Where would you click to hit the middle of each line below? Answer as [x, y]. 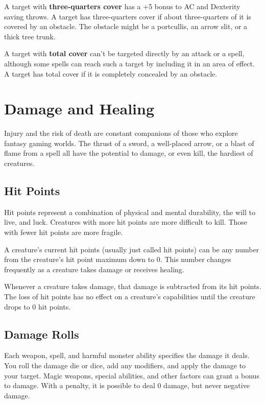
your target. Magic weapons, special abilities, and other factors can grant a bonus [132, 375]
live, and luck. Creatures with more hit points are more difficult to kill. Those [126, 222]
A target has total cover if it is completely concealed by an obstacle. [111, 73]
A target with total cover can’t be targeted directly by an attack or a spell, [124, 53]
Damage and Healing [79, 109]
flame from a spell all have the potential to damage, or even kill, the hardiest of [129, 153]
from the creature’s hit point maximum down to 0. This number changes [118, 259]
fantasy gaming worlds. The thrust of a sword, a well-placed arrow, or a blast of [129, 143]
